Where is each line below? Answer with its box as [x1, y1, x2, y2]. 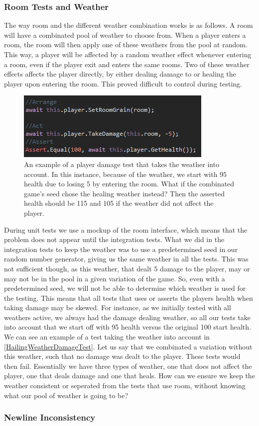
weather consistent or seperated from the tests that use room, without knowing [4, 380, 246, 391]
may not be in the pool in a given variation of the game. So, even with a [4, 273, 225, 283]
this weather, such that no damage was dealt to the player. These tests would [4, 351, 241, 361]
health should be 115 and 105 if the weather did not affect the [24, 198, 214, 208]
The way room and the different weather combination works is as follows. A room [4, 20, 253, 30]
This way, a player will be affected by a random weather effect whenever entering [4, 49, 252, 59]
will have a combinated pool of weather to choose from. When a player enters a [4, 29, 246, 40]
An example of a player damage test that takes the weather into [24, 159, 220, 169]
